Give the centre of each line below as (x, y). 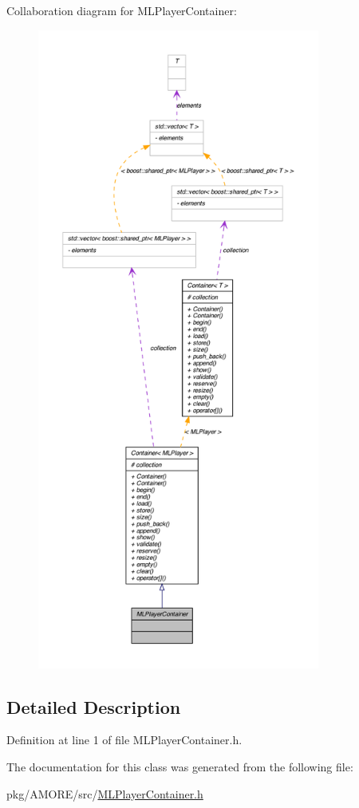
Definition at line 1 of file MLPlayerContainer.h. (124, 740)
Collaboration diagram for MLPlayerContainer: (122, 10)
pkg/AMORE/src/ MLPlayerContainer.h (105, 793)
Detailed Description (94, 706)
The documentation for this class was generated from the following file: (180, 766)
